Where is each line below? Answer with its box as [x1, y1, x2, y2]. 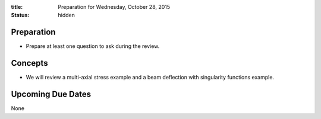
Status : [11, 12, 30, 19]
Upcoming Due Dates [11, 89, 92, 99]
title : [11, 4, 23, 10]
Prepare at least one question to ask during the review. [26, 43, 160, 50]
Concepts [11, 58, 48, 68]
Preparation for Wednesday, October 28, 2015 [58, 4, 171, 10]
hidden [58, 12, 75, 19]
